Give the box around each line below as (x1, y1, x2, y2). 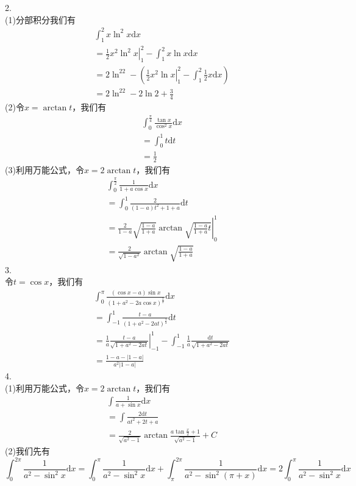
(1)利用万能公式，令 (5, 381, 84, 394)
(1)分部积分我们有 (5, 13, 76, 26)
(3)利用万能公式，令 (5, 163, 84, 176)
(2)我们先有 (5, 444, 50, 457)
